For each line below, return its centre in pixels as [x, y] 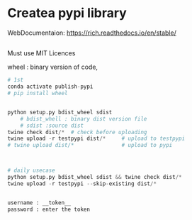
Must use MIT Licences [41, 53]
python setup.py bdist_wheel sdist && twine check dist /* [95, 177]
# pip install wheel [38, 94]
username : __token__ [39, 203]
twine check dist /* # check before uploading [77, 132]
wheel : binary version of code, [52, 67]
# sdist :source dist [52, 126]
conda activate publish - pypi [50, 87]
